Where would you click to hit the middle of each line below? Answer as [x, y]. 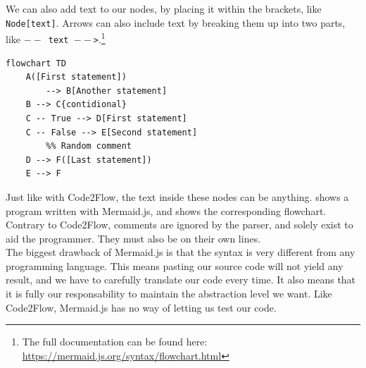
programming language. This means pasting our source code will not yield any [175, 265]
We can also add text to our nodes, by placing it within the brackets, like [164, 8]
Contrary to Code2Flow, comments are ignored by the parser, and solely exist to [179, 225]
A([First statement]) [76, 77]
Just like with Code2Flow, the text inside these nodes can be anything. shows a [177, 196]
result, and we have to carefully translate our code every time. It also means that [181, 280]
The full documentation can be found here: [115, 342]
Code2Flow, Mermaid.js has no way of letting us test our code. [141, 307]
